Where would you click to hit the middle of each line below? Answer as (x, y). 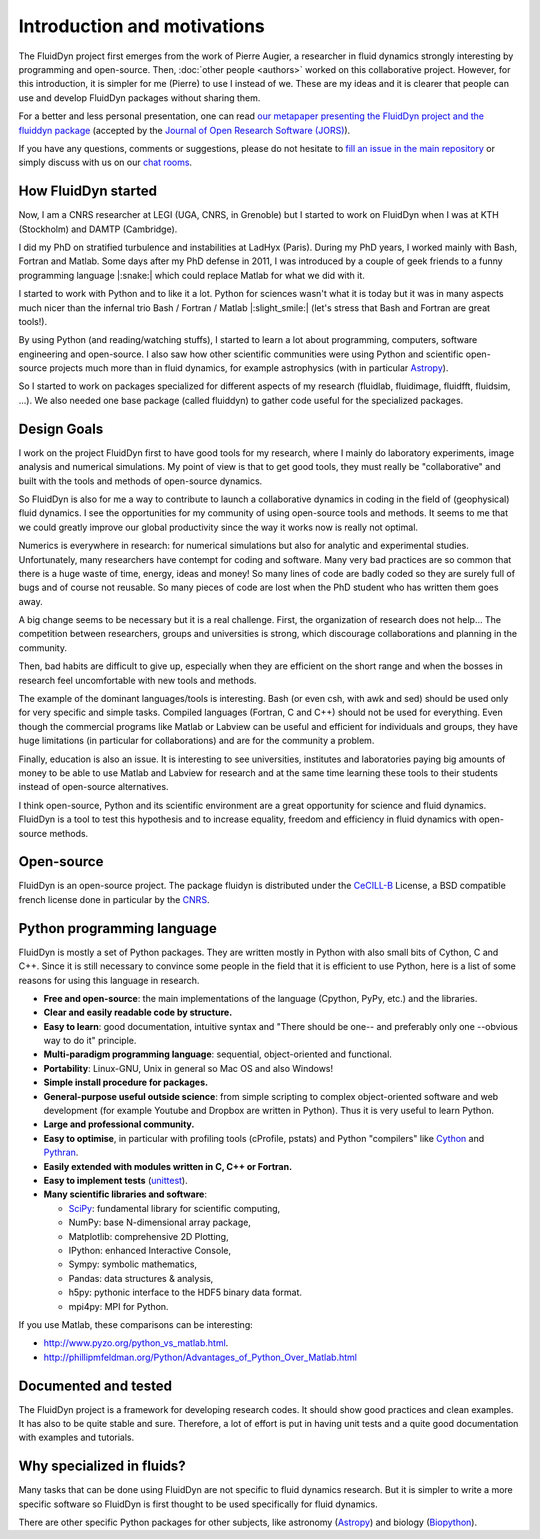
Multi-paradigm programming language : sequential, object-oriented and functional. (217, 1054)
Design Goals (61, 428)
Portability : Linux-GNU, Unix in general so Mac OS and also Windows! (188, 1068)
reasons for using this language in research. (109, 980)
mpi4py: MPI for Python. (118, 1306)
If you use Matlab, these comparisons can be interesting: (136, 1324)
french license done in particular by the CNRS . (114, 899)
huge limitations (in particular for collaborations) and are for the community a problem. (196, 741)
